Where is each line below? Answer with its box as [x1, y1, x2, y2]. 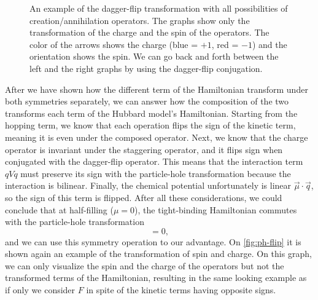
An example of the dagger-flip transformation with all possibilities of [29, 2, 288, 14]
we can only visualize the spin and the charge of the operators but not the [5, 259, 284, 272]
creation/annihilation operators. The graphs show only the [29, 14, 250, 26]
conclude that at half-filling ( [5, 203, 114, 216]
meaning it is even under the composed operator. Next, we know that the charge [5, 130, 308, 143]
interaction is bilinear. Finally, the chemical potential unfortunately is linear [5, 179, 292, 192]
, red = [211, 37, 239, 50]
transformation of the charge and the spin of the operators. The [29, 26, 270, 39]
